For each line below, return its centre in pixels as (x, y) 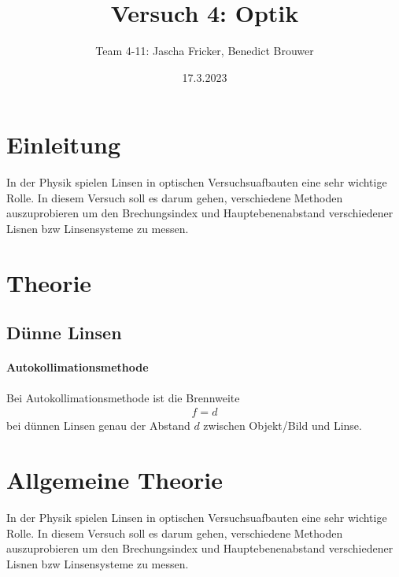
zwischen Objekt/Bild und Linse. (283, 425)
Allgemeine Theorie (115, 479)
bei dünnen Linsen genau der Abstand (98, 425)
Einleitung (64, 144)
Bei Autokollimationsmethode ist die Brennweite (123, 397)
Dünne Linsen (64, 333)
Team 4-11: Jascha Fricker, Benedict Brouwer (205, 51)
